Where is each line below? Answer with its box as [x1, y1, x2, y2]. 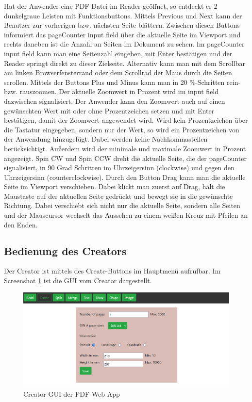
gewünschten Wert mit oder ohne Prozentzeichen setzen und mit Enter [4, 105, 215, 115]
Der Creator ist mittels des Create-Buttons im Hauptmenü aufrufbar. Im [4, 266, 221, 276]
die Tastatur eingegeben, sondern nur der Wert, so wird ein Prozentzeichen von [4, 124, 239, 134]
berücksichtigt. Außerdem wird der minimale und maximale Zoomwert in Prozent [4, 143, 246, 153]
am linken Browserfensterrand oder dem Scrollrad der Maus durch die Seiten [4, 67, 232, 78]
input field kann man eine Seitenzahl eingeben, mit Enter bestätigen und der [4, 48, 233, 58]
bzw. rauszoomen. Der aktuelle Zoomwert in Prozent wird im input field [4, 86, 219, 96]
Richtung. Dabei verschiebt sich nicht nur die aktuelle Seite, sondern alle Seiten [4, 200, 240, 210]
